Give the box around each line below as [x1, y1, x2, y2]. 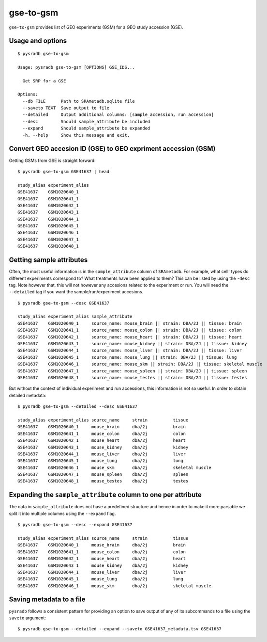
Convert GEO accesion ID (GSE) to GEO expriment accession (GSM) [9, 144, 216, 153]
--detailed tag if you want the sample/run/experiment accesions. [9, 289, 144, 295]
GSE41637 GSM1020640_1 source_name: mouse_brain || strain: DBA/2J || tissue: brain [17, 321, 242, 326]
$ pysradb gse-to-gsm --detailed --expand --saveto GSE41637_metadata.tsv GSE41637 [17, 626, 222, 632]
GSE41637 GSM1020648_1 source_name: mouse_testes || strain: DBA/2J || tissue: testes [17, 375, 247, 380]
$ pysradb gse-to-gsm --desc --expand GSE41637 [17, 522, 133, 528]
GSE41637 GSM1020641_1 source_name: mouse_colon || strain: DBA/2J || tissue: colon [17, 327, 242, 333]
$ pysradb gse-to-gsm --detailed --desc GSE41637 [17, 404, 138, 409]
